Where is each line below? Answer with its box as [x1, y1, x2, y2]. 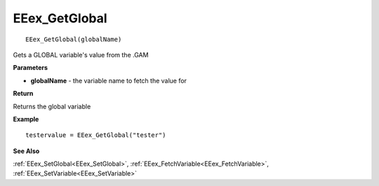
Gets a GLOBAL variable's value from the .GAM [13, 50, 149, 59]
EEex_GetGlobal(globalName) [25, 35, 122, 43]
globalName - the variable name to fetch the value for [30, 76, 187, 85]
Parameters [13, 64, 48, 72]
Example [13, 115, 39, 123]
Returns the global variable [13, 102, 91, 110]
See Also [13, 147, 40, 155]
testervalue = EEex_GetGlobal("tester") [25, 131, 166, 139]
